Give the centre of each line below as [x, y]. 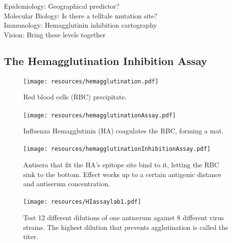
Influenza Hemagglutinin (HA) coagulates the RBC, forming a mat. [124, 131]
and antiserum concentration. [67, 184]
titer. [31, 236]
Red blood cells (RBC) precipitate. [75, 97]
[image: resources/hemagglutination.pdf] [91, 81]
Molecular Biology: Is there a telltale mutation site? [81, 15]
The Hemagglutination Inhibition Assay [106, 60]
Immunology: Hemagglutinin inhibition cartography [80, 25]
